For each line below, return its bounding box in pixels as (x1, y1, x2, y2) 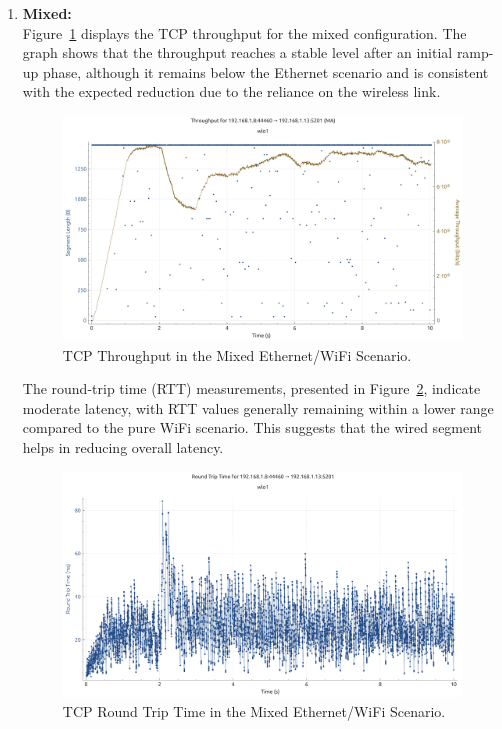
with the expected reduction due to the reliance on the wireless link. (22, 81, 441, 102)
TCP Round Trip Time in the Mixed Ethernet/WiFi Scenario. (62, 700, 446, 721)
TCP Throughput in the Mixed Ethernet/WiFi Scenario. (62, 344, 412, 365)
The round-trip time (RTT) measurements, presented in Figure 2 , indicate (22, 378, 481, 399)
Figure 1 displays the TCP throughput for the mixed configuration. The (22, 22, 467, 43)
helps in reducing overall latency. (22, 437, 224, 458)
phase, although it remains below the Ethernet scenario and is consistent (43, 61, 489, 82)
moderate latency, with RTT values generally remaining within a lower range (22, 397, 494, 418)
